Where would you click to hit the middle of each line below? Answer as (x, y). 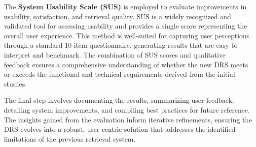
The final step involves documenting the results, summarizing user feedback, (119, 100)
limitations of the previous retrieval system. (70, 138)
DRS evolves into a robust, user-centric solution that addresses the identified (120, 129)
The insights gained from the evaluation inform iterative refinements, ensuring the (128, 119)
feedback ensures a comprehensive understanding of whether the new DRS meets (126, 64)
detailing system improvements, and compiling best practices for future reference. (127, 109)
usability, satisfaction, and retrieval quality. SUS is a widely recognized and (118, 16)
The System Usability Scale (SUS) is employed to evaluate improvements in (125, 6)
